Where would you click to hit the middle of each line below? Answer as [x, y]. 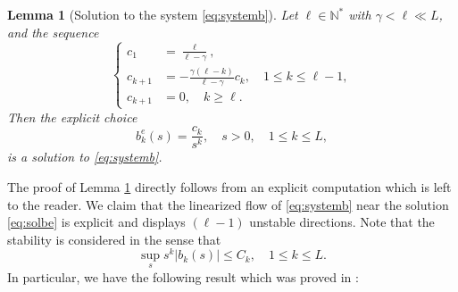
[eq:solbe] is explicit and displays [96, 222]
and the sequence [53, 32]
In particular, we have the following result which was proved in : [183, 276]
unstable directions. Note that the [342, 222]
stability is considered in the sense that [114, 239]
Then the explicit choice [72, 117]
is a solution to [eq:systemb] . [85, 157]
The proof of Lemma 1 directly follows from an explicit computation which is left [229, 186]
